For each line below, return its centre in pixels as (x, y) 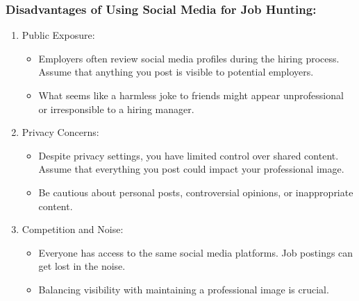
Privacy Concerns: (60, 132)
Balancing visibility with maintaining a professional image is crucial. (184, 289)
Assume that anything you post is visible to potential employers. (176, 72)
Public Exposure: (58, 35)
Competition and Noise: (73, 229)
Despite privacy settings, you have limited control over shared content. (189, 155)
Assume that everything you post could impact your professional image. (191, 169)
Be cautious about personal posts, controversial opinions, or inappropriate (196, 192)
